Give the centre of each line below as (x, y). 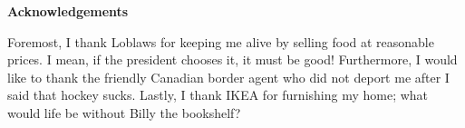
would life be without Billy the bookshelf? (124, 112)
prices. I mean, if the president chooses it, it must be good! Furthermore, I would (232, 59)
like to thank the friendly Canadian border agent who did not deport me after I (228, 77)
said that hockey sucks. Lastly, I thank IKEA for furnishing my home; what (218, 95)
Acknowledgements (68, 11)
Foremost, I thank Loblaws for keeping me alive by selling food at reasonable (221, 41)
